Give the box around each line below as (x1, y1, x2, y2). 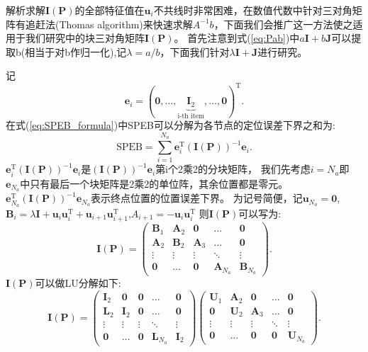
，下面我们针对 (160, 44, 230, 59)
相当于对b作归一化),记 (25, 44, 127, 59)
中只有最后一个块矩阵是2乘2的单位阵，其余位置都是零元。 (20, 176, 289, 191)
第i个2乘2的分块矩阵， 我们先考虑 (155, 161, 311, 176)
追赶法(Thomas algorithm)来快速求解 (25, 16, 193, 31)
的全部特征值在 (74, 3, 145, 17)
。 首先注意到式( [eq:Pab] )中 (174, 30, 300, 45)
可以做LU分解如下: (35, 276, 121, 290)
